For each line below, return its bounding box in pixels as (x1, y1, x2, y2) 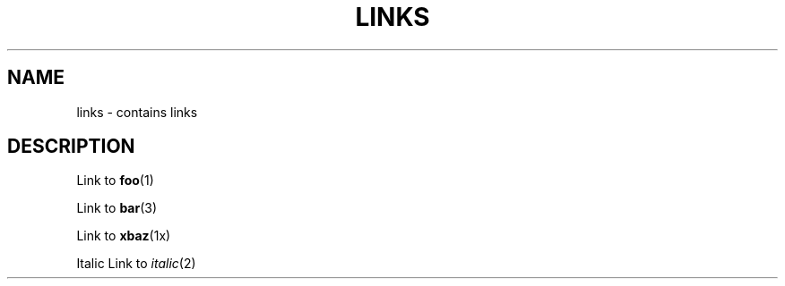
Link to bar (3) (76, 200, 158, 216)
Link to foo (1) (76, 172, 154, 189)
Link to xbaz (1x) (76, 228, 171, 244)
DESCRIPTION (7, 135, 135, 158)
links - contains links (76, 104, 198, 120)
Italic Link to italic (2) (76, 256, 196, 272)
